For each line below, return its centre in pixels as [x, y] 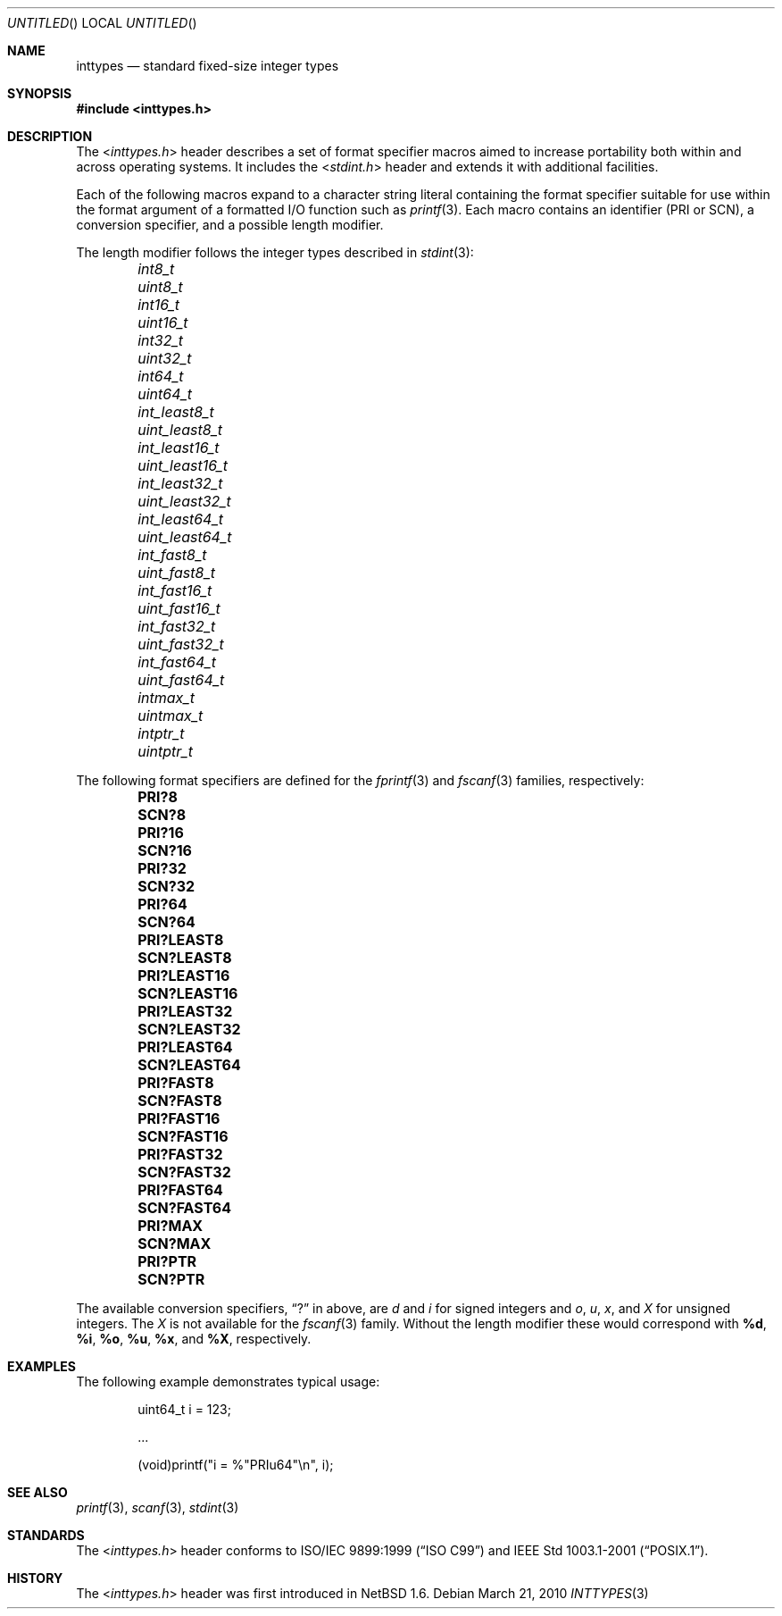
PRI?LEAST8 [181, 940]
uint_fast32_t [181, 644]
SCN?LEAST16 [188, 993]
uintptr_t [165, 751]
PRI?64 [162, 904]
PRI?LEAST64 [185, 1047]
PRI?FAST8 [176, 1083]
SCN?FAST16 [183, 1136]
